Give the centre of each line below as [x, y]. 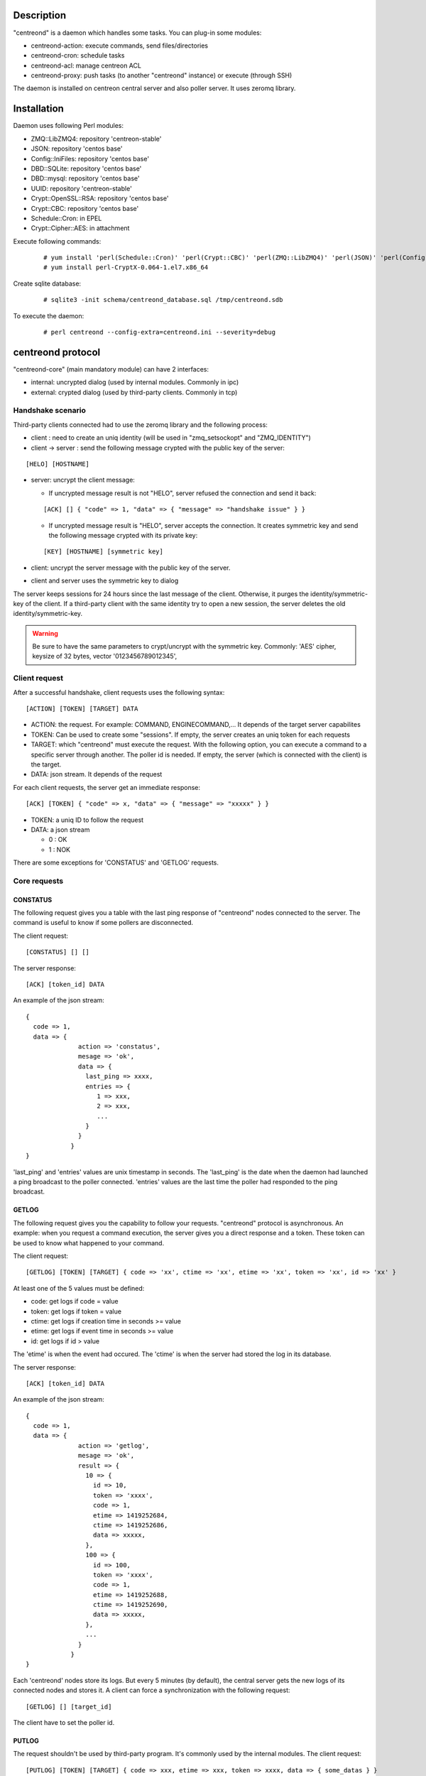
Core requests [38, 881]
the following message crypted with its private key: [123, 535]
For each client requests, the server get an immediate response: [106, 787]
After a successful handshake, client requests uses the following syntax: [119, 692]
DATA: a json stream [60, 829]
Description [40, 15]
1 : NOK [60, 850]
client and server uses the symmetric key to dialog [105, 581]
